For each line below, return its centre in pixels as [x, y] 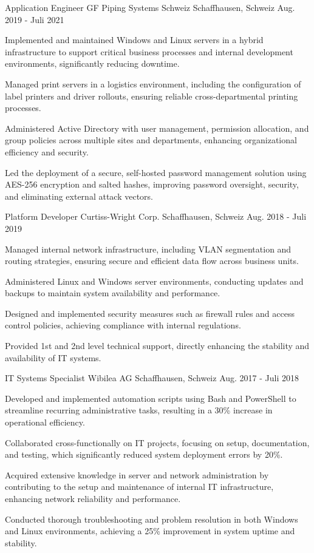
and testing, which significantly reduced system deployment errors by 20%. [144, 454]
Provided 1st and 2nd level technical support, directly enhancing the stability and [157, 346]
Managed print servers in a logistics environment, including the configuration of [153, 83]
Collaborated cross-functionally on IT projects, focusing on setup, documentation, [157, 442]
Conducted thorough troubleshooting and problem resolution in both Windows [152, 519]
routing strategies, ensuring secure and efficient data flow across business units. [152, 261]
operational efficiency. [45, 422]
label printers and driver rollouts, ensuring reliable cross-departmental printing [152, 96]
